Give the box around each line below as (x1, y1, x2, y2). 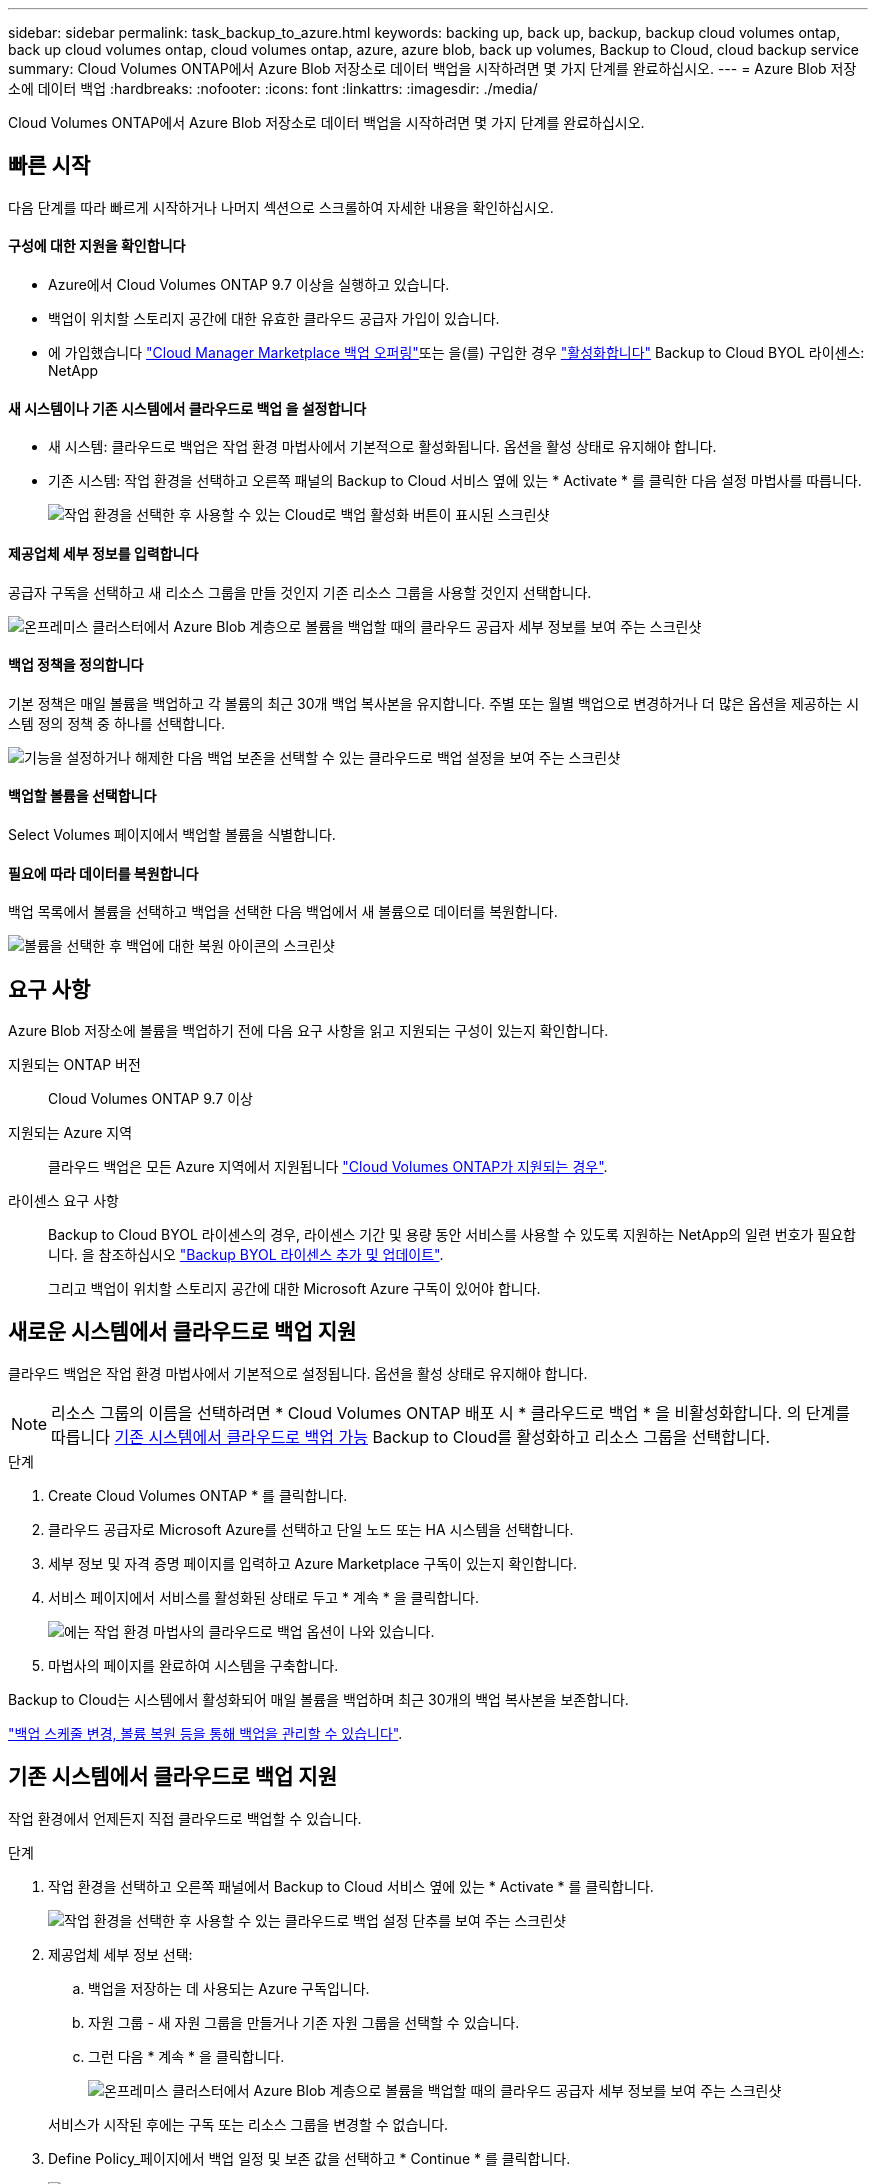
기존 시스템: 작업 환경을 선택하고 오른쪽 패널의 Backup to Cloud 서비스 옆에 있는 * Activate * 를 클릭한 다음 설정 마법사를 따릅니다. (48, 472, 862, 490)
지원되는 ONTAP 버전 (8, 1056, 141, 1073)
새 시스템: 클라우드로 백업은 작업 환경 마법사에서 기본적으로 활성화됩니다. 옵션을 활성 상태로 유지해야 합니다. (48, 438, 717, 456)
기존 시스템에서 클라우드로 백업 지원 (8, 1764, 338, 1790)
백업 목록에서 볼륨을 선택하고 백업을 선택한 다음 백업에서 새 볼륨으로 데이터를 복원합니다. (8, 903, 558, 921)
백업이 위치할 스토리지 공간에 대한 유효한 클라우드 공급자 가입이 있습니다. (48, 310, 500, 328)
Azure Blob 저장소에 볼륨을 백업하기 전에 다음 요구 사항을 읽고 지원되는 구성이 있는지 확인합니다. (8, 1022, 609, 1039)
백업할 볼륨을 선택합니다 (8, 787, 157, 805)
